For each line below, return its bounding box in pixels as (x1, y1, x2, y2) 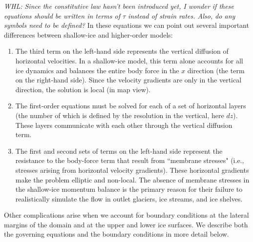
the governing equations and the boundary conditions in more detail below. (4, 229, 229, 239)
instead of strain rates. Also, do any (128, 10, 235, 20)
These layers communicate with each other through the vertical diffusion (15, 120, 232, 130)
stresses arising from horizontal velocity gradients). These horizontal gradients (15, 164, 249, 175)
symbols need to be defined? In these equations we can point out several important (4, 20, 249, 30)
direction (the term (187, 65, 245, 75)
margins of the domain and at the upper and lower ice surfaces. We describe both (4, 219, 248, 229)
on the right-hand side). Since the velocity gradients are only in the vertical (15, 75, 242, 85)
